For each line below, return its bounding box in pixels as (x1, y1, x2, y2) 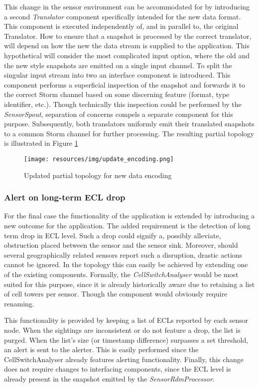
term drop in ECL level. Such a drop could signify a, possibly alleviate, (4, 230, 221, 240)
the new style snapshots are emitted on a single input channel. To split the (4, 60, 232, 70)
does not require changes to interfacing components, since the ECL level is (4, 364, 231, 374)
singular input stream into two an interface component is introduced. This (4, 70, 231, 80)
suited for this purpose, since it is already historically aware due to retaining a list (4, 279, 255, 289)
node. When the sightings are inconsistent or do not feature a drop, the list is (4, 324, 241, 335)
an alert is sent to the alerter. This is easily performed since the (4, 344, 199, 355)
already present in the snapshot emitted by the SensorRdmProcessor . (4, 373, 215, 384)
